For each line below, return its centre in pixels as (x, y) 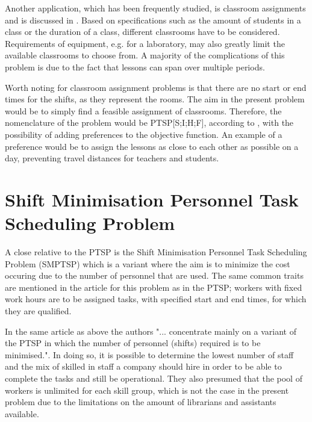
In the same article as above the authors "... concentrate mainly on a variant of (151, 331)
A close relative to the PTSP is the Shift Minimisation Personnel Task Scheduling (156, 252)
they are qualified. (38, 311)
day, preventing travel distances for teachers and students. (112, 158)
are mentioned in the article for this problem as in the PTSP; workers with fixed (154, 287)
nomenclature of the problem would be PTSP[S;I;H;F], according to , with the (149, 123)
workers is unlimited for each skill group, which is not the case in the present (147, 390)
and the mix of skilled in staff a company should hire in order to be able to (143, 366)
